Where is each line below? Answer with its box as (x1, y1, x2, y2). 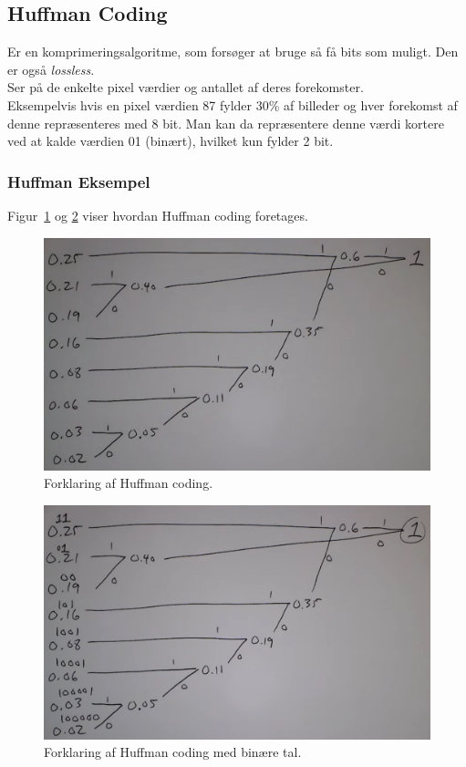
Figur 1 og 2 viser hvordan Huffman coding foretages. (7, 205, 308, 224)
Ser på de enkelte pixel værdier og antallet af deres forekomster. (7, 78, 364, 97)
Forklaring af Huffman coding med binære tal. (44, 742, 302, 762)
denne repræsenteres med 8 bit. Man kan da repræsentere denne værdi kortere (7, 113, 444, 132)
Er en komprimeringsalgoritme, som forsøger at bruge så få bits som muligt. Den (7, 42, 459, 61)
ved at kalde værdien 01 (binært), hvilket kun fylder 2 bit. (7, 131, 334, 150)
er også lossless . (7, 59, 95, 78)
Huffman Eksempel (7, 170, 150, 192)
